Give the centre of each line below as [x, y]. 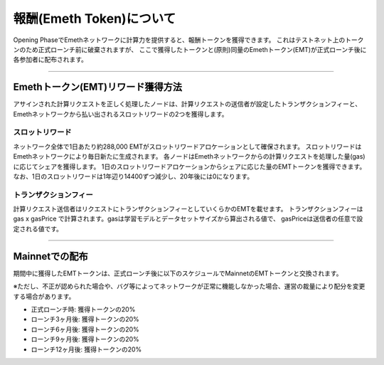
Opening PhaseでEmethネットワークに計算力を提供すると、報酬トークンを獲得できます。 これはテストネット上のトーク [188, 40]
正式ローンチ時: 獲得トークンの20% [83, 309]
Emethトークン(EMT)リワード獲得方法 [98, 87]
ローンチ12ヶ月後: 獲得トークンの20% [86, 349]
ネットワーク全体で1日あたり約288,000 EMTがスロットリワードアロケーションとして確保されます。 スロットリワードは [187, 147]
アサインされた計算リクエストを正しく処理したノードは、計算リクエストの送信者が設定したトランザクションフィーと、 [187, 104]
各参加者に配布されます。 [50, 60]
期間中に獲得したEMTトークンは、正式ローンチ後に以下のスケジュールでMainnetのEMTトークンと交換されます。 [178, 273]
